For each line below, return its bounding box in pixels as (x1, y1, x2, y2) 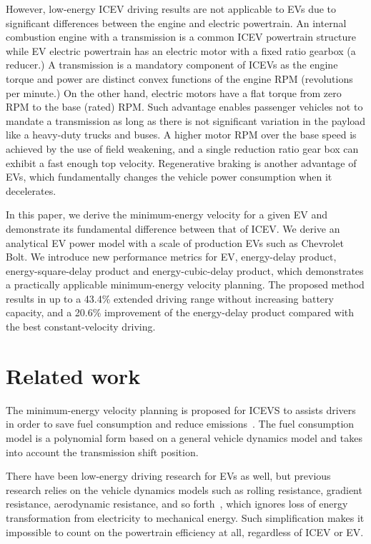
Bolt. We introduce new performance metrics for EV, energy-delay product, (6, 249, 337, 264)
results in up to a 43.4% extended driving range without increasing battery (6, 291, 334, 306)
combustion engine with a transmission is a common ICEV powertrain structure (6, 29, 357, 44)
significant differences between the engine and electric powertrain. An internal (6, 15, 347, 30)
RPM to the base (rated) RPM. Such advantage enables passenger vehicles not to (6, 99, 363, 114)
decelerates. (6, 183, 56, 198)
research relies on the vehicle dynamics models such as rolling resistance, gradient (6, 482, 362, 497)
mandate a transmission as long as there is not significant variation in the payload (6, 113, 366, 128)
